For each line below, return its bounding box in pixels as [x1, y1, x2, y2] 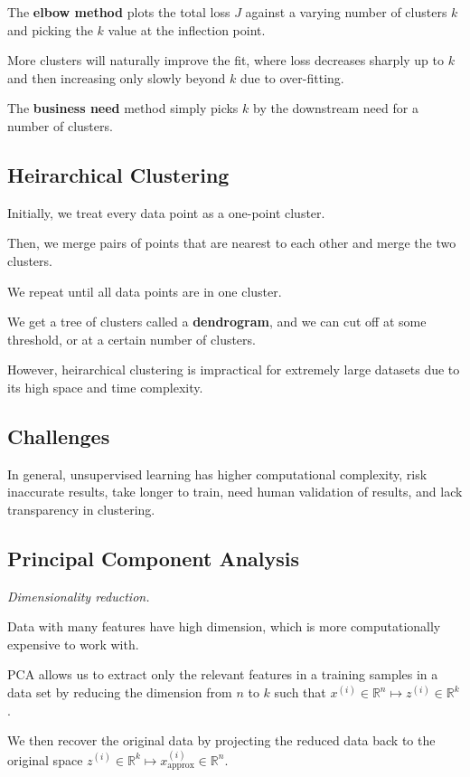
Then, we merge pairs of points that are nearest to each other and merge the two [7, 233, 456, 252]
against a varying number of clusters [245, 3, 447, 21]
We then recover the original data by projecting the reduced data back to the [7, 731, 436, 750]
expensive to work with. [7, 634, 139, 653]
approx [167, 761, 194, 771]
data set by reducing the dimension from [7, 683, 232, 702]
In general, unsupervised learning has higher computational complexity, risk [7, 464, 428, 483]
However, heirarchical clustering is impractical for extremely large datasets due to [7, 360, 460, 379]
